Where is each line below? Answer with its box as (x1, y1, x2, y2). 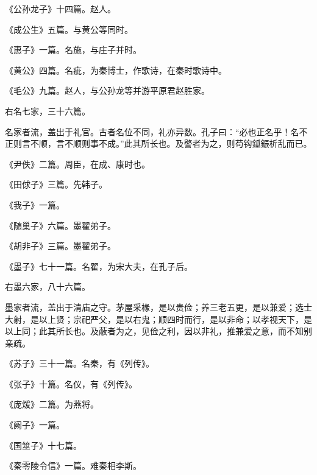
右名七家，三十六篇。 (5, 104, 90, 117)
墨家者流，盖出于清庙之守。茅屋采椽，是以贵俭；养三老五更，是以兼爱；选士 (5, 300, 312, 313)
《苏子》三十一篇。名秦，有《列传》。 (5, 357, 154, 370)
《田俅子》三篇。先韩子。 (5, 178, 107, 191)
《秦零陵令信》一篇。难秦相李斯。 (5, 459, 141, 472)
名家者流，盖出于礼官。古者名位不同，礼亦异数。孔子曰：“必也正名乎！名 (5, 125, 299, 138)
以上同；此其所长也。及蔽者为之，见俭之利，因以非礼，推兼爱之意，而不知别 (5, 325, 312, 337)
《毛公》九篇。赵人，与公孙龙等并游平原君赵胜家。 (5, 84, 210, 97)
